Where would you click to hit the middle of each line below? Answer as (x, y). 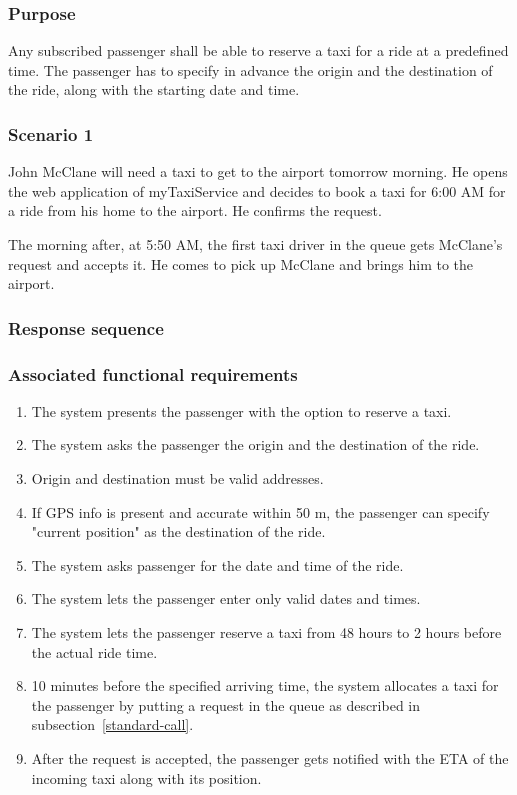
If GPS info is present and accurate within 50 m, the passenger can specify (260, 511)
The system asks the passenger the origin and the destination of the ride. (255, 444)
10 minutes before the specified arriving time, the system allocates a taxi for (265, 685)
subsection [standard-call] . (112, 724)
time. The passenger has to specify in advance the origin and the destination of (250, 69)
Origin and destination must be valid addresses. (177, 478)
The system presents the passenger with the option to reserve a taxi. (241, 410)
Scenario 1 (51, 133)
